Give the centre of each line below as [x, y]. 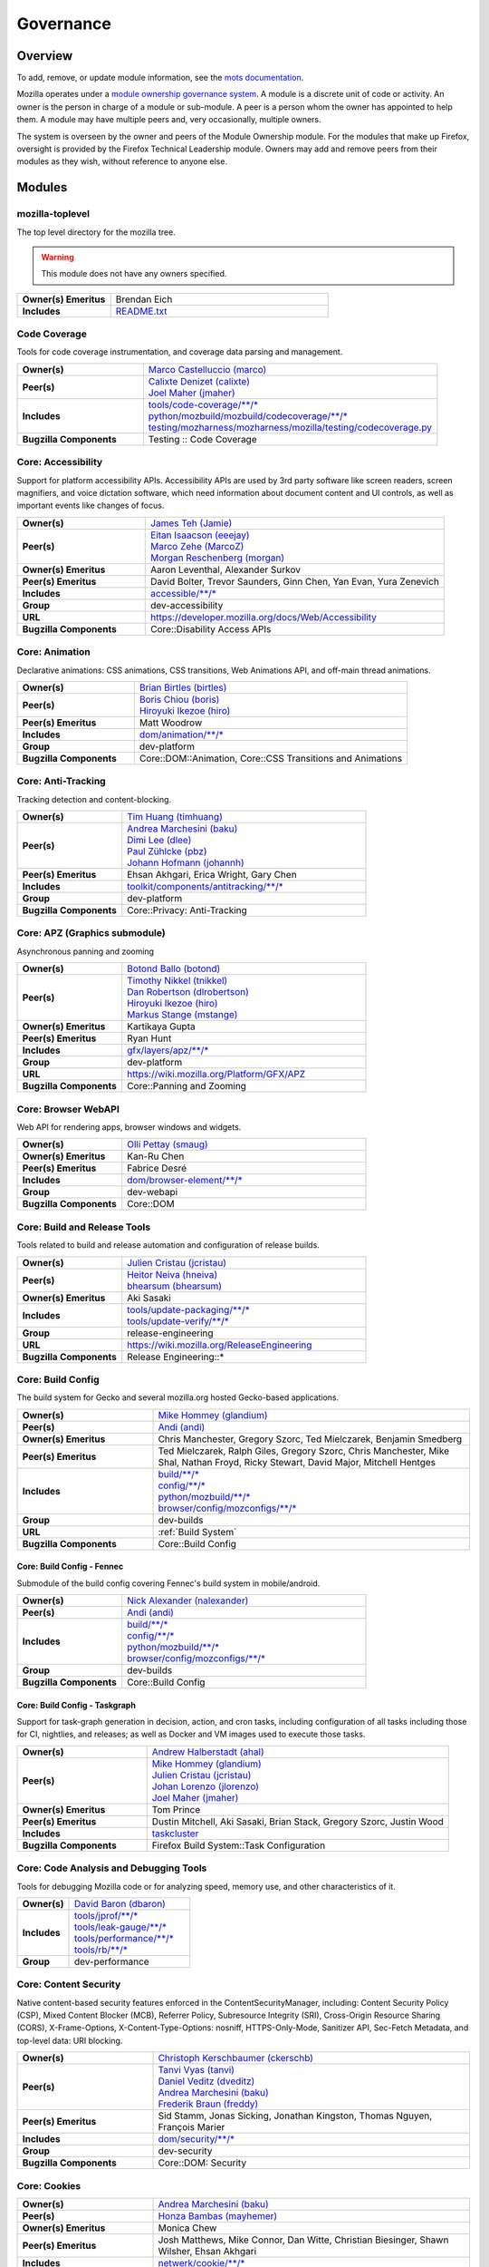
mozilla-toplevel [53, 214]
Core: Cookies [49, 2185]
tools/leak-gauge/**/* [120, 1927]
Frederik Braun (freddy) [208, 2104]
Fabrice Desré [157, 1168]
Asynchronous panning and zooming [85, 951]
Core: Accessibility [60, 462]
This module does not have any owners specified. [134, 274]
